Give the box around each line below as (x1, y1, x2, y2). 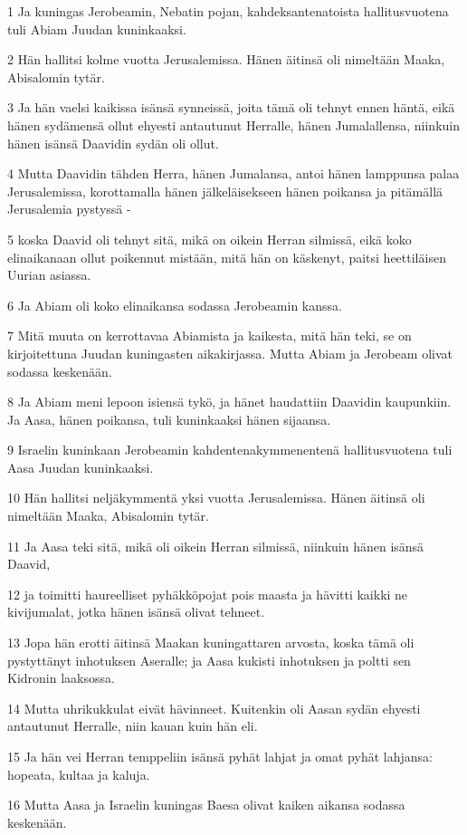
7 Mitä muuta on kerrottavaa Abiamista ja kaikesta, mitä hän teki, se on (7, 326, 412, 345)
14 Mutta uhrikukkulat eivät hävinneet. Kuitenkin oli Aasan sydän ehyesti (7, 698, 421, 717)
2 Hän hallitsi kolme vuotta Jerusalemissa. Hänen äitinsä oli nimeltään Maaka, (7, 50, 445, 69)
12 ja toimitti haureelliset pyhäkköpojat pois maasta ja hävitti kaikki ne (7, 584, 408, 603)
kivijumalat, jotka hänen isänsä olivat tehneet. (7, 602, 265, 621)
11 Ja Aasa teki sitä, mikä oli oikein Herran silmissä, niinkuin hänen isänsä (7, 536, 424, 555)
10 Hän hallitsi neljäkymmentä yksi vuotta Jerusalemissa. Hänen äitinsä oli (7, 488, 425, 507)
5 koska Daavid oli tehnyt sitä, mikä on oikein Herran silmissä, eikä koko (7, 229, 412, 248)
